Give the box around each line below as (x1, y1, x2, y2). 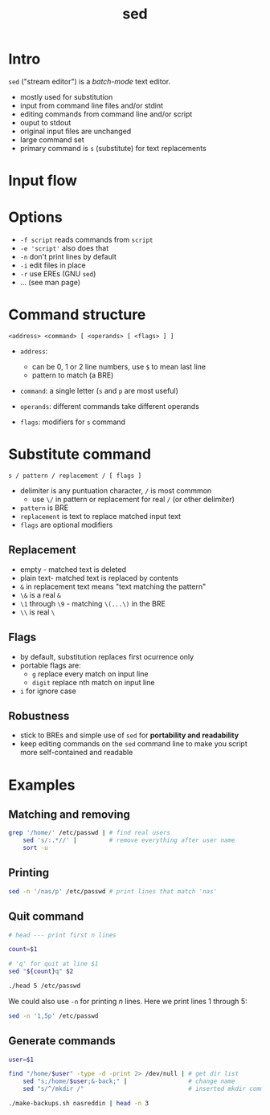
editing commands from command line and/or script (19, 109, 193, 119)
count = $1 (8, 946, 38, 954)
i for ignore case (19, 686, 76, 696)
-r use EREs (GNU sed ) (19, 269, 96, 279)
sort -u (22, 844, 48, 852)
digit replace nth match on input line (31, 677, 155, 687)
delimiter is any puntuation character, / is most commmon (19, 485, 212, 495)
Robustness (8, 709, 70, 723)
